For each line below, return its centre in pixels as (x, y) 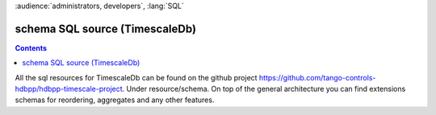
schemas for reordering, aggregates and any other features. (115, 100)
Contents (31, 47)
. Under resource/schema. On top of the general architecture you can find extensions (264, 89)
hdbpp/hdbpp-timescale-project (69, 89)
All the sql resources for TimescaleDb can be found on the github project (136, 77)
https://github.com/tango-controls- (317, 77)
